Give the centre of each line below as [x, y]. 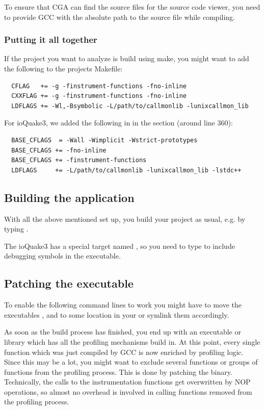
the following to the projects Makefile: [63, 68]
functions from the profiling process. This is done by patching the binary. [118, 371]
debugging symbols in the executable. [62, 256]
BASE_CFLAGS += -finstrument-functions [79, 160]
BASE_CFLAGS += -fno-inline [59, 150]
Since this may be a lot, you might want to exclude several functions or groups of [131, 362]
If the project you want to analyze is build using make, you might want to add [127, 58]
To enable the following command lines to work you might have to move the [123, 305]
